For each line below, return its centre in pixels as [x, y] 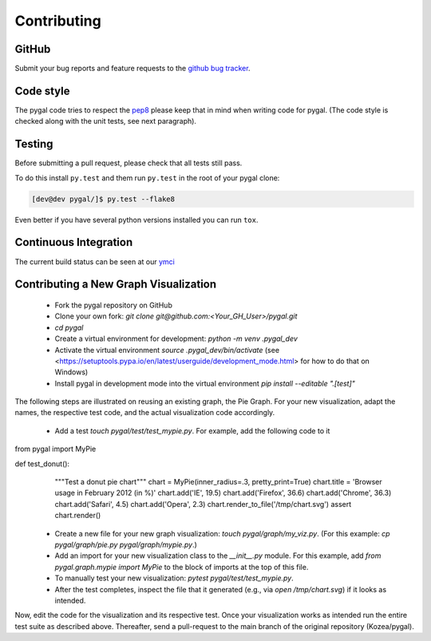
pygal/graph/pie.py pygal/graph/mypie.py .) [126, 544]
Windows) [71, 372]
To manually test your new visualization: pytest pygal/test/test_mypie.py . [174, 578]
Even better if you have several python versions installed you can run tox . [136, 220]
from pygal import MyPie [55, 449]
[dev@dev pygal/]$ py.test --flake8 [103, 199]
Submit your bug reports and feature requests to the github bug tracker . [132, 69]
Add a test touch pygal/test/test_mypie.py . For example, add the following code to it [192, 430]
